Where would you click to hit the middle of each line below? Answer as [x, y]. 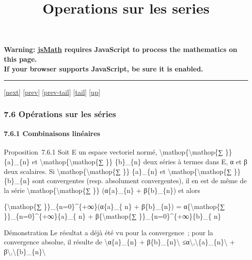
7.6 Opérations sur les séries [60, 113]
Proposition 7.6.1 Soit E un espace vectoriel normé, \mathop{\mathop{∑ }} [118, 152]
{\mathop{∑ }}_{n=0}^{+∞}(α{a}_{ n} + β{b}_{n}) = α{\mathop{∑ [114, 206]
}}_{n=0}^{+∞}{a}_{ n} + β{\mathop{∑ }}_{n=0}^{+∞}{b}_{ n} [113, 216]
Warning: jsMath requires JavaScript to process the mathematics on [121, 49]
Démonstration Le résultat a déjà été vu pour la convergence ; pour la [109, 232]
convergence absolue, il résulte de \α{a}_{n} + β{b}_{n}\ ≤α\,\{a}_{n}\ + [119, 242]
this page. [21, 59]
